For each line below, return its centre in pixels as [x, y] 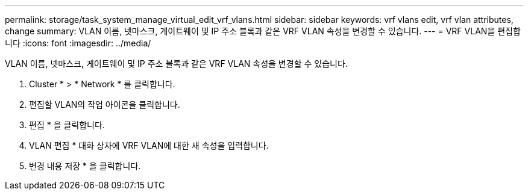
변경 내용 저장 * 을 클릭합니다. [85, 166]
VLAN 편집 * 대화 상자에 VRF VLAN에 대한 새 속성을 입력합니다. [149, 145]
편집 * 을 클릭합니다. [67, 125]
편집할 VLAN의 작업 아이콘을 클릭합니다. [105, 104]
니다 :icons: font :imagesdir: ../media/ [78, 43]
